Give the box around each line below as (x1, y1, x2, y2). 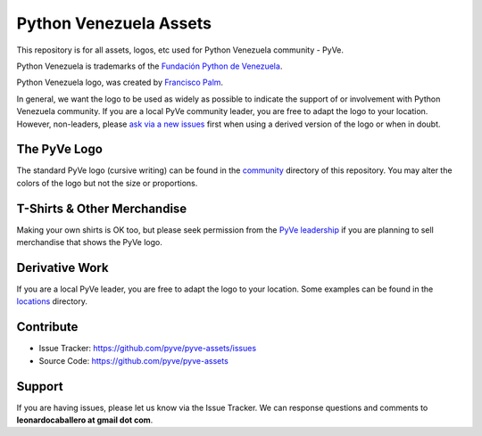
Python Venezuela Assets (16, 13, 212, 33)
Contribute (16, 319, 79, 334)
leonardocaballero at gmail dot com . (16, 415, 154, 425)
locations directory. (16, 296, 88, 307)
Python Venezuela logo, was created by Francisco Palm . (16, 77, 223, 88)
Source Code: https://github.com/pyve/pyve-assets (38, 355, 229, 366)
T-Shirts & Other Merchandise (16, 201, 187, 216)
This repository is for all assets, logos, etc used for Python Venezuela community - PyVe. (16, 45, 344, 55)
